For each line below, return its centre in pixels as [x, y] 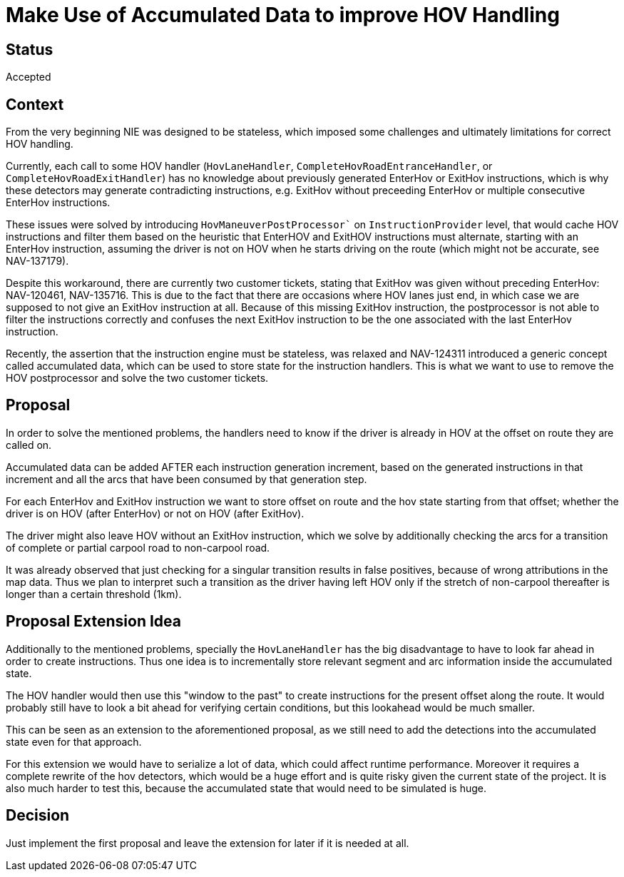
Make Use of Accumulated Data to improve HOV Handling [283, 15]
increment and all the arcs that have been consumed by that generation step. [186, 479]
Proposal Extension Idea [93, 622]
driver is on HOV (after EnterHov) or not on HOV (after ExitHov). [155, 513]
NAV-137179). [37, 261]
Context [35, 104]
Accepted [29, 77]
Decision [38, 816]
